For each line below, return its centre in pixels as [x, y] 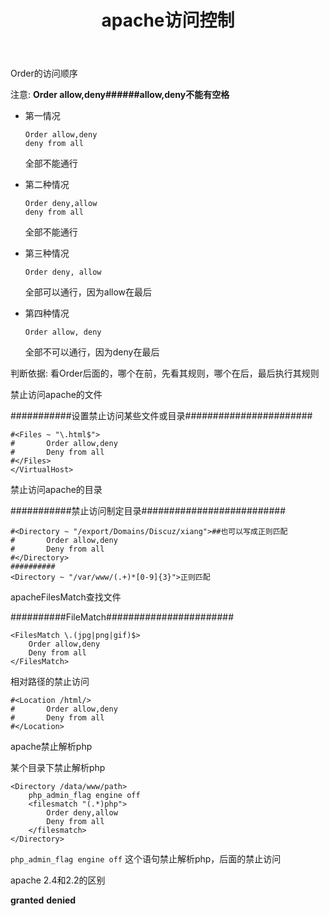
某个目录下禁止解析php [58, 768]
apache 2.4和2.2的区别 [58, 880]
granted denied [43, 900]
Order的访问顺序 [44, 73]
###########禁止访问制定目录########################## [148, 511]
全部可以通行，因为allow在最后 [88, 292]
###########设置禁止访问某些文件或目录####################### [161, 416]
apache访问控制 [168, 20]
